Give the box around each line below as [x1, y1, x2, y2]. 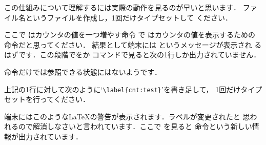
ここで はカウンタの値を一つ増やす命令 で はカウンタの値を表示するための [4, 29, 255, 40]
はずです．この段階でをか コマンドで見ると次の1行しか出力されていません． [4, 49, 261, 60]
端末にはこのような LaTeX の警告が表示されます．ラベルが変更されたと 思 [4, 111, 250, 121]
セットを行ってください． [4, 94, 90, 105]
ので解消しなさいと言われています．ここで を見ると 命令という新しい [18, 121, 252, 132]
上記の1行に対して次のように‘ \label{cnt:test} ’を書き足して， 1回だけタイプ [4, 84, 262, 94]
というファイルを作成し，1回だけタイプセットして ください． [25, 12, 232, 23]
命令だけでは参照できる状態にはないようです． [4, 66, 161, 77]
